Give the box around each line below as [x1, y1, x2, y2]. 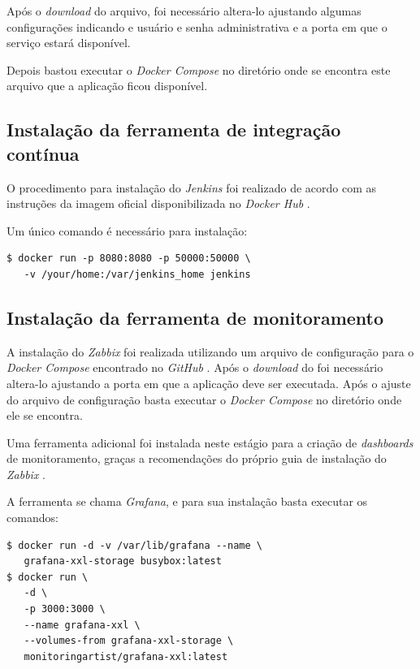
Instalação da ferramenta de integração [6, 117, 341, 142]
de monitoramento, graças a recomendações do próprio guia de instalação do [6, 450, 387, 467]
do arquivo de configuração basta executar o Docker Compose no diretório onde [6, 391, 402, 408]
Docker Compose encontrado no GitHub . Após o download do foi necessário [6, 359, 383, 376]
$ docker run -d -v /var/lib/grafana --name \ [6, 539, 262, 551]
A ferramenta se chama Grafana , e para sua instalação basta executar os [6, 493, 368, 510]
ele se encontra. [6, 407, 83, 424]
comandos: [6, 509, 58, 526]
